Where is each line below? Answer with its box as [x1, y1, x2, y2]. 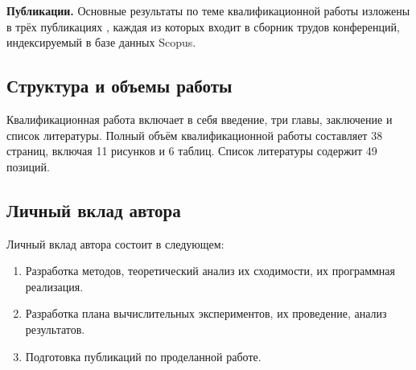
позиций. [6, 158, 50, 175]
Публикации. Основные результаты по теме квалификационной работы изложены [6, 2, 410, 18]
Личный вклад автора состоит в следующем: [6, 235, 224, 252]
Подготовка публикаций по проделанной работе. [25, 347, 262, 364]
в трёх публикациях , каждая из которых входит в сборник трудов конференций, [6, 18, 400, 35]
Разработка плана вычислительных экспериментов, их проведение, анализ [25, 305, 387, 322]
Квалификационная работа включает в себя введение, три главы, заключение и [6, 110, 393, 127]
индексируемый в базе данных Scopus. [6, 34, 196, 51]
